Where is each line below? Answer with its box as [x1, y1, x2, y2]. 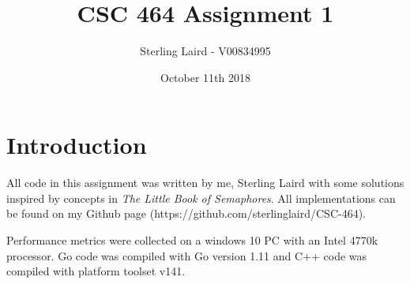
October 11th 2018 [160, 69, 250, 85]
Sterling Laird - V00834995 [140, 43, 271, 59]
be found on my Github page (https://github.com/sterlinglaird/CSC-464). [6, 205, 367, 222]
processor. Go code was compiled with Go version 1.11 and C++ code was [6, 247, 367, 263]
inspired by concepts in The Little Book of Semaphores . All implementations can [6, 189, 396, 206]
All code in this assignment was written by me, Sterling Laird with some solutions [6, 174, 404, 191]
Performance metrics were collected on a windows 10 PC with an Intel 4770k [6, 232, 378, 248]
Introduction [6, 129, 147, 161]
